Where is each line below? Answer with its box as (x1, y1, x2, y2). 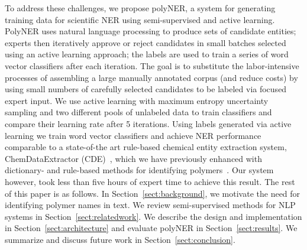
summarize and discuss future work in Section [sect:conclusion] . (5, 233, 235, 245)
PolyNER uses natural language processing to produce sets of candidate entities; (5, 25, 296, 37)
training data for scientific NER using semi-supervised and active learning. (5, 13, 275, 25)
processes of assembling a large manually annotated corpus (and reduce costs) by (5, 71, 298, 83)
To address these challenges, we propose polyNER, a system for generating (5, 2, 276, 14)
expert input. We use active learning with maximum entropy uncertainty (5, 94, 269, 106)
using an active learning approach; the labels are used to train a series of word (5, 48, 289, 60)
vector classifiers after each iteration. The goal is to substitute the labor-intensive (5, 59, 299, 72)
